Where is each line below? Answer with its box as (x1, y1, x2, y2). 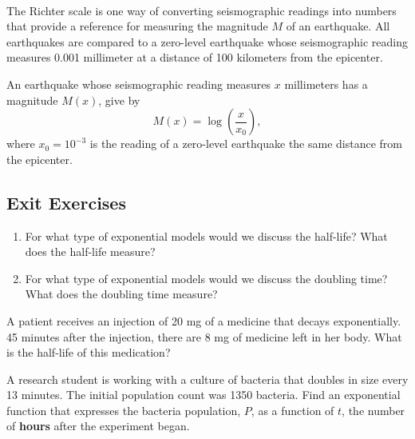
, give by (98, 91, 140, 108)
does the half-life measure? (25, 243, 156, 260)
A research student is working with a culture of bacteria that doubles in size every (6, 370, 409, 387)
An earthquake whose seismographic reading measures (6, 75, 271, 92)
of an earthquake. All (286, 18, 390, 34)
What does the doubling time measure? (25, 285, 218, 302)
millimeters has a (284, 75, 368, 92)
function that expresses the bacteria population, (6, 401, 241, 418)
